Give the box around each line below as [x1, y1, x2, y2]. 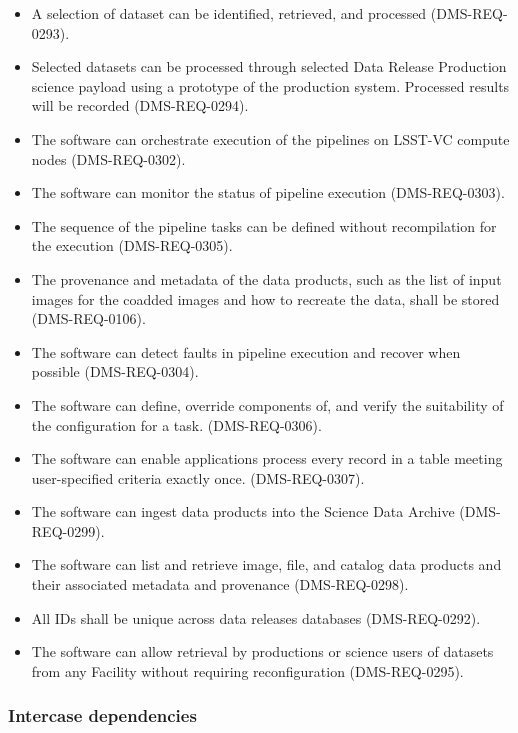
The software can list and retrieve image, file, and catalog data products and [31, 554, 502, 575]
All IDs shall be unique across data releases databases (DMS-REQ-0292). [31, 607, 481, 628]
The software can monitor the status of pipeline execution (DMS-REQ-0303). [31, 182, 505, 203]
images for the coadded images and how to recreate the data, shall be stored [31, 288, 500, 309]
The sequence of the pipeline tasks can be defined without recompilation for [31, 215, 497, 236]
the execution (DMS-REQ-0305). [31, 235, 233, 256]
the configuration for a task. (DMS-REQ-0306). [31, 414, 322, 435]
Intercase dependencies [8, 703, 197, 728]
